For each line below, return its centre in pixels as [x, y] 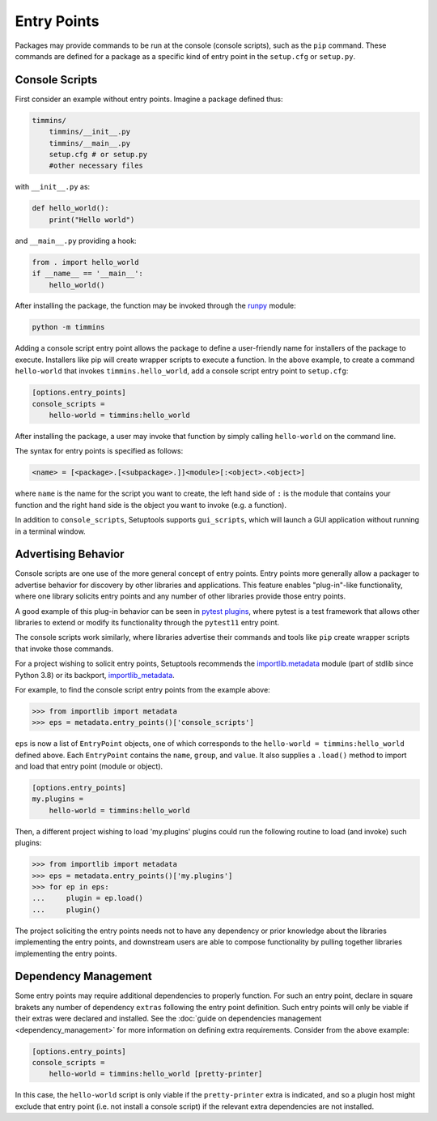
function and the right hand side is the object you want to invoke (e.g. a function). [151, 505]
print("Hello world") [92, 220]
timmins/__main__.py [90, 143]
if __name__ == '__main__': [87, 274]
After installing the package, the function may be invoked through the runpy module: [156, 306]
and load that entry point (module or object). [89, 766]
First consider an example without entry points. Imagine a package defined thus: [149, 99]
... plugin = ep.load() [87, 898]
